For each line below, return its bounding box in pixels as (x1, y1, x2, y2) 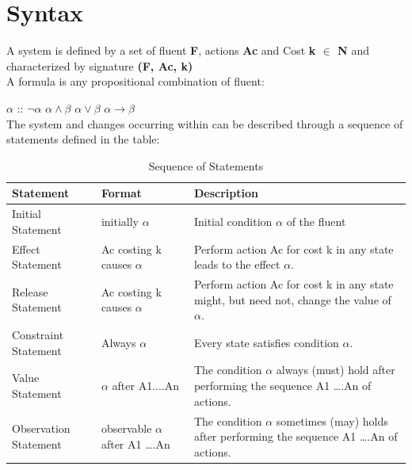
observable (101, 420, 152, 437)
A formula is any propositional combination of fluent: (6, 73, 265, 90)
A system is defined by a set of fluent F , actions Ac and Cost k (6, 42, 316, 59)
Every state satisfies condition (193, 334, 339, 350)
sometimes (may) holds (276, 412, 388, 429)
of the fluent (286, 212, 346, 229)
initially (101, 212, 139, 229)
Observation (12, 420, 71, 437)
